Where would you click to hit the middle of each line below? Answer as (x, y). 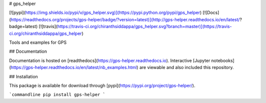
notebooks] (223, 60)
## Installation (23, 76)
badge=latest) (23, 27)
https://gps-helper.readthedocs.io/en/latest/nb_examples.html (74, 68)
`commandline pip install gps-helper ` (57, 95)
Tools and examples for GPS (38, 42)
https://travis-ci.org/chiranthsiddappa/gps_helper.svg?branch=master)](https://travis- (145, 27)
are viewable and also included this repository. (187, 68)
